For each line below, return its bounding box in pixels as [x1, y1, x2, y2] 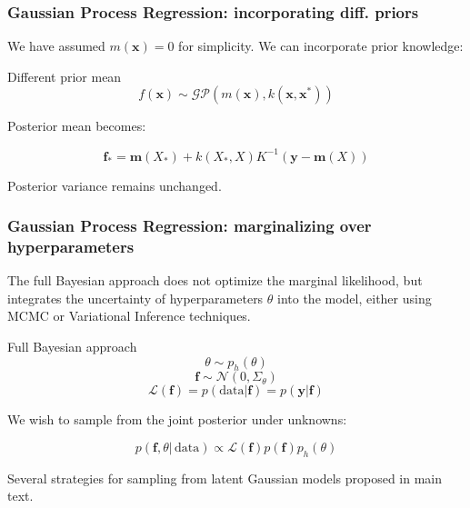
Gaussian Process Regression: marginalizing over [7, 214, 372, 237]
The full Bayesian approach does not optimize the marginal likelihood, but [7, 271, 423, 290]
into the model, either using [277, 288, 432, 307]
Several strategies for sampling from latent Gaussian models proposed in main [7, 468, 443, 487]
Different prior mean [7, 66, 122, 85]
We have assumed [7, 36, 105, 55]
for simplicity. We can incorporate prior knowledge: [178, 36, 464, 55]
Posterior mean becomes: [7, 116, 146, 135]
